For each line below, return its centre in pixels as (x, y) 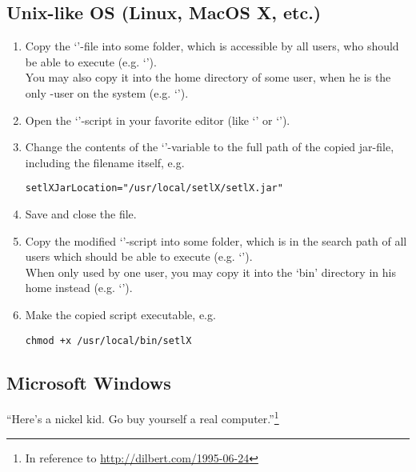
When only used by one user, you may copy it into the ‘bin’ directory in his (210, 272)
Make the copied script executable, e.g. (120, 314)
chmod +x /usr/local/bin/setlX (108, 340)
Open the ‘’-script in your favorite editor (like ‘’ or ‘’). (158, 120)
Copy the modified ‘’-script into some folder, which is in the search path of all (216, 240)
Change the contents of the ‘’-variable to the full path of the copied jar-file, (210, 147)
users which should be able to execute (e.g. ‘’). (139, 256)
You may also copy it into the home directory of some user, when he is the (208, 77)
